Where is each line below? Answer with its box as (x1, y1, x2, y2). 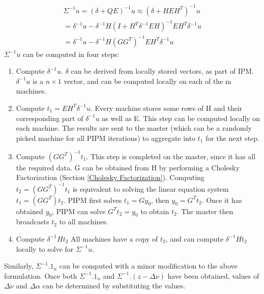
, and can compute (165, 233, 224, 244)
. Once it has (201, 194, 242, 205)
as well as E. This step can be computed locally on (102, 112, 260, 123)
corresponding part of (16, 112, 83, 123)
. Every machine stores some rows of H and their (90, 102, 243, 113)
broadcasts (16, 216, 49, 227)
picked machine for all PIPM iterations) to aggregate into (16, 132, 195, 143)
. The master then (177, 205, 233, 216)
